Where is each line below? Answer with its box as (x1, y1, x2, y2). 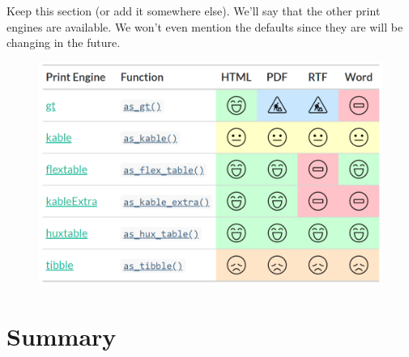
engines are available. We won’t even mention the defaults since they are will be (6, 18, 403, 35)
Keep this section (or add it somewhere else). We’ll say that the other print (6, 2, 381, 19)
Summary (6, 319, 117, 352)
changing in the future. (6, 34, 121, 51)
